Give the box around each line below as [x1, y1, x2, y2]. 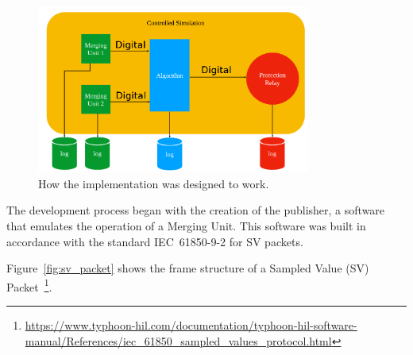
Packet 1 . [6, 276, 52, 295]
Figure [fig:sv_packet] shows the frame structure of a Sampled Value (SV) [6, 260, 369, 276]
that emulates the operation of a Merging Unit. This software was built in [6, 217, 366, 233]
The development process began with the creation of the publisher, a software [6, 202, 385, 218]
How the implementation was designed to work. [38, 175, 269, 191]
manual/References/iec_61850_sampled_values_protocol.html [25, 332, 332, 349]
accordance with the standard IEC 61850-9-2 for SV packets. [6, 233, 303, 249]
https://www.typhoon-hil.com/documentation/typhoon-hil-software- [25, 316, 357, 333]
